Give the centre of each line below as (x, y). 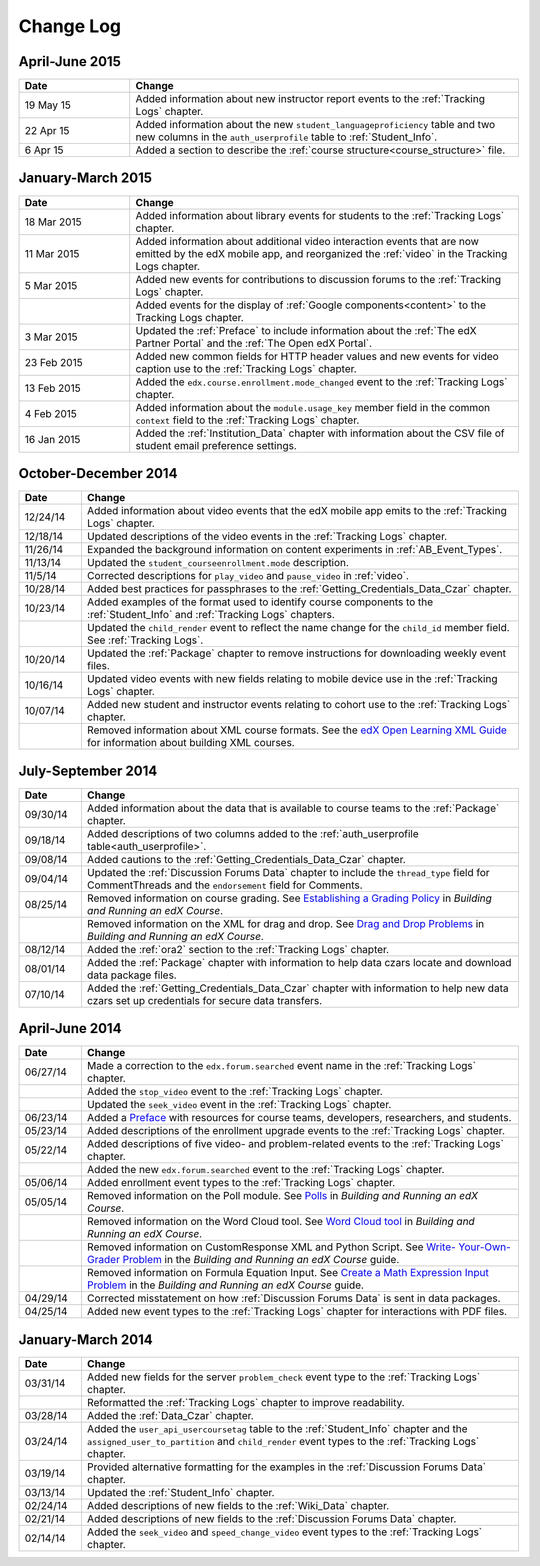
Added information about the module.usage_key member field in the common (312, 407)
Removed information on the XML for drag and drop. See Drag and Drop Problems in (285, 923)
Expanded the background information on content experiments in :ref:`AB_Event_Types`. (294, 550)
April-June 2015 (70, 61)
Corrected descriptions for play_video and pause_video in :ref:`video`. (248, 576)
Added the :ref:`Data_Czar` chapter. (170, 1415)
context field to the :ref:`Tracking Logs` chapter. (247, 420)
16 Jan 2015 (52, 439)
